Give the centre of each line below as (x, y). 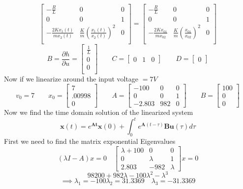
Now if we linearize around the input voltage (71, 79)
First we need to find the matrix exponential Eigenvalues (90, 141)
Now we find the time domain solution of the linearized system (99, 112)
